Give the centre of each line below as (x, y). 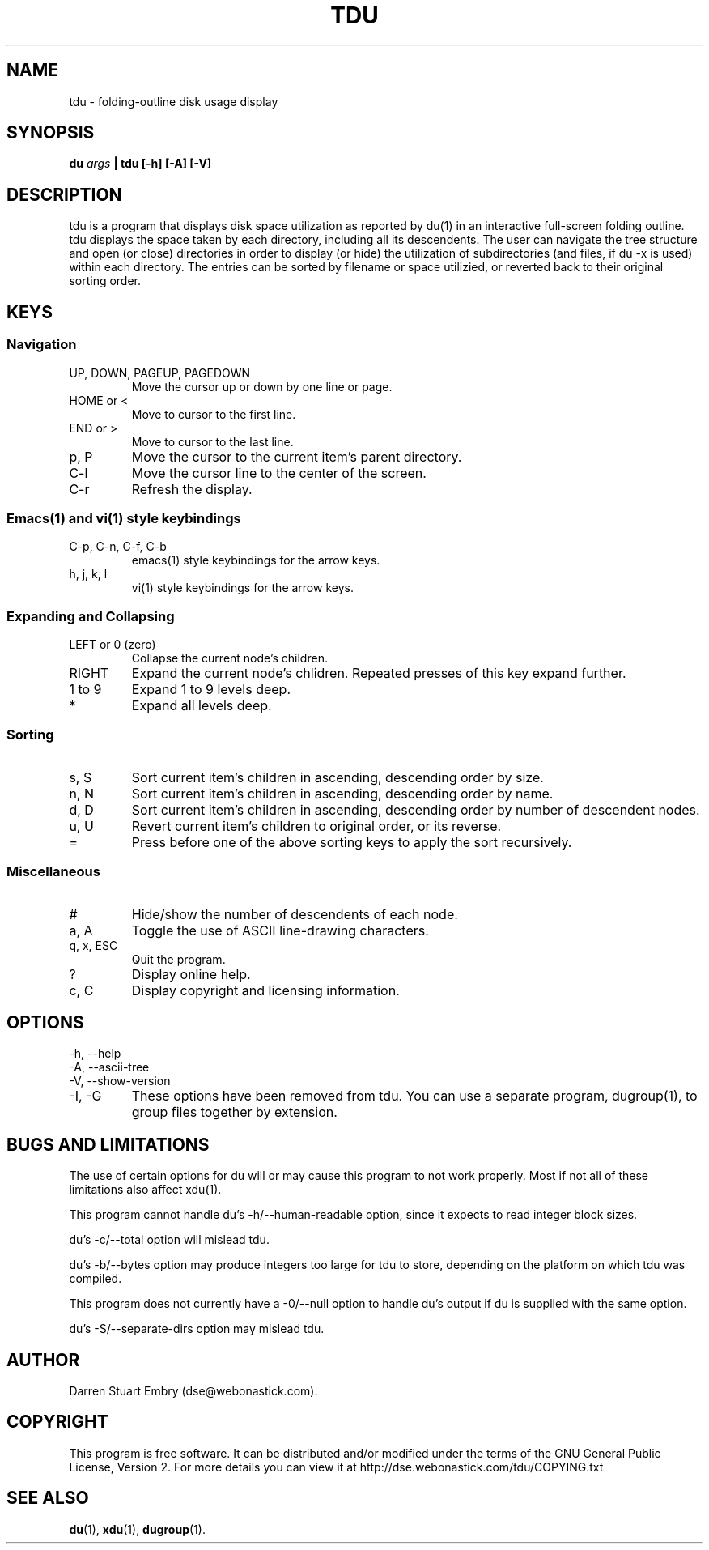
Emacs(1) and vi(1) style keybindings (124, 518)
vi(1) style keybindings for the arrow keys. (242, 588)
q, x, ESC (93, 945)
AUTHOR (43, 1360)
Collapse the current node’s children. (229, 658)
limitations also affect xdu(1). (145, 1190)
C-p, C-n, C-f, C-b (118, 547)
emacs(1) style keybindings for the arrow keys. (256, 560)
